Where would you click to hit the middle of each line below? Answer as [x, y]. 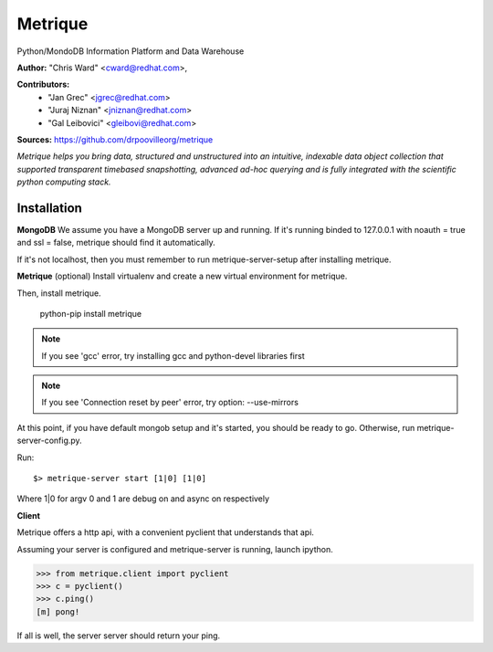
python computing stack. [64, 182]
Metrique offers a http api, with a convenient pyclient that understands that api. [166, 532]
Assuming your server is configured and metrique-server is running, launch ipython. [175, 549]
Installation [49, 208]
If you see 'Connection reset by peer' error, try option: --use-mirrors [170, 403]
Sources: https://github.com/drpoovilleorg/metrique [115, 139]
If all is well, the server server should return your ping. [119, 636]
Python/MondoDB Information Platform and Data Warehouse [131, 51]
